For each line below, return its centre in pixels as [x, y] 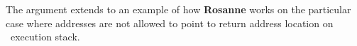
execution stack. [45, 37]
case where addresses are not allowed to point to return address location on [170, 23]
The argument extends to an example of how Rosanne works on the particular [178, 9]
